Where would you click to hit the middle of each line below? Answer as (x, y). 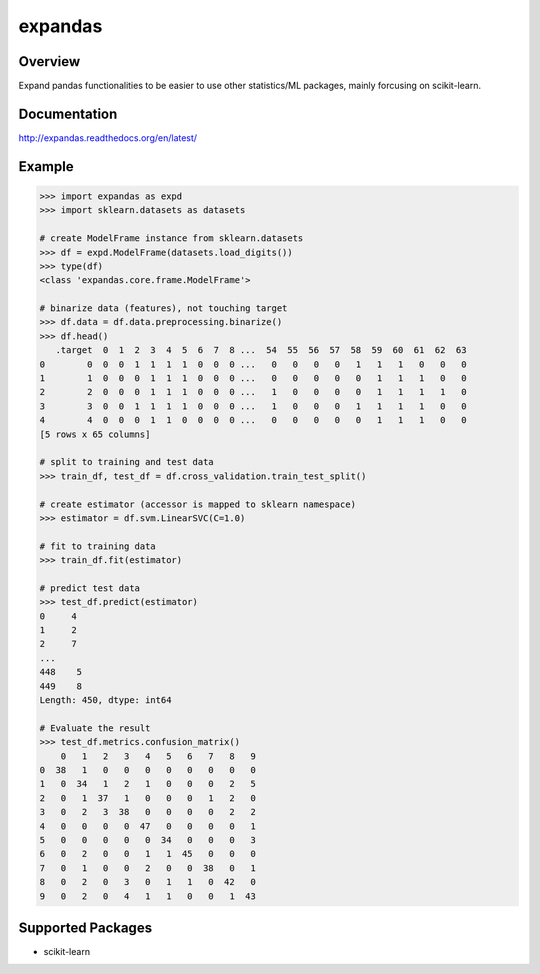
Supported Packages (85, 927)
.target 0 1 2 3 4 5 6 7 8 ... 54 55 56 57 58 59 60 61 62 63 (261, 350)
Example (46, 166)
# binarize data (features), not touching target (163, 308)
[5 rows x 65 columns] (95, 434)
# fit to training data (98, 546)
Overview (49, 61)
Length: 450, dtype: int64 (105, 700)
